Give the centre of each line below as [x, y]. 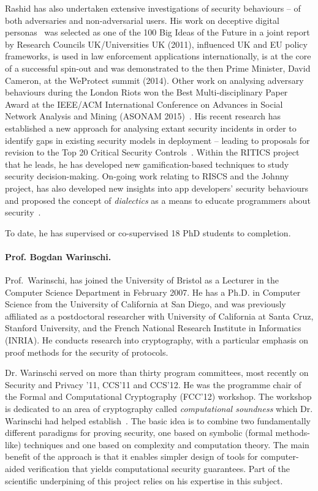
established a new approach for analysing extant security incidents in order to [151, 128]
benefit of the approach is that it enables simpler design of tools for [131, 456]
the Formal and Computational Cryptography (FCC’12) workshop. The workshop [158, 396]
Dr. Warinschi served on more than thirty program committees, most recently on [157, 373]
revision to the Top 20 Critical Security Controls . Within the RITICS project [152, 152]
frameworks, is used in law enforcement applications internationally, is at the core [158, 56]
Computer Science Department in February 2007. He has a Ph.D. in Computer [153, 292]
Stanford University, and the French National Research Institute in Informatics [153, 328]
